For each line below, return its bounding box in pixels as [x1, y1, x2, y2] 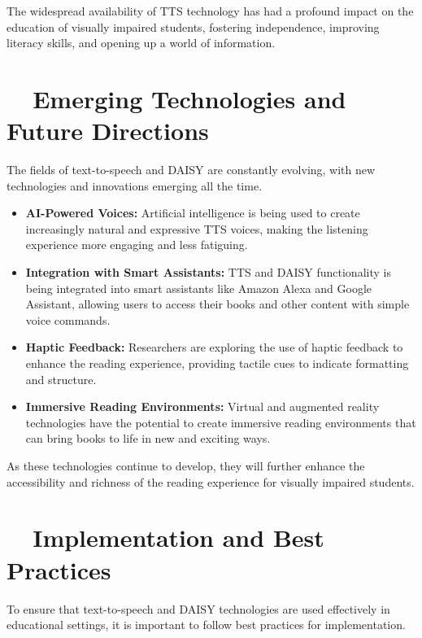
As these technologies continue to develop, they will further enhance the [7, 457, 365, 474]
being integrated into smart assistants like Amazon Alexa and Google [25, 279, 372, 296]
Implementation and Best [33, 521, 324, 554]
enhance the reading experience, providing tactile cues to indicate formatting [25, 355, 409, 372]
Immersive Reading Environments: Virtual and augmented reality [25, 398, 380, 415]
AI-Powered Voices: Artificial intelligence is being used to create [25, 204, 360, 221]
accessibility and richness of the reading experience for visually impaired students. [7, 473, 415, 490]
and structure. [25, 370, 97, 387]
